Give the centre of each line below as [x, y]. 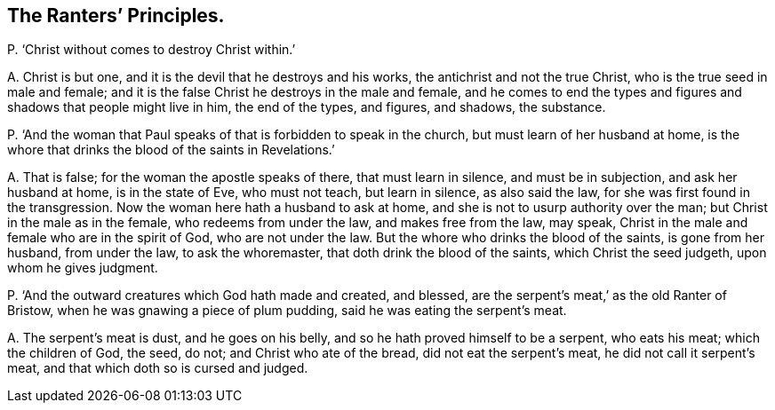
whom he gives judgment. [83, 268]
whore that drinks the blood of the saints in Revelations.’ [171, 150]
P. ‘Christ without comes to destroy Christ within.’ [152, 50]
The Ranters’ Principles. [116, 16]
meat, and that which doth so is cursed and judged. [158, 368]
